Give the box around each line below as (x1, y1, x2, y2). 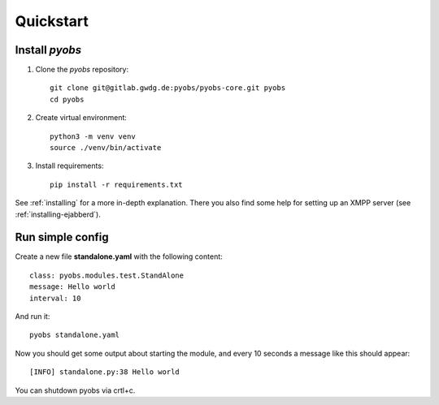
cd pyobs (50, 94, 85, 104)
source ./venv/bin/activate (50, 143, 162, 153)
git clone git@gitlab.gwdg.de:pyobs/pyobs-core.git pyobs (50, 84, 286, 93)
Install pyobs (15, 43, 82, 57)
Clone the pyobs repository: (35, 65, 129, 75)
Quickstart (15, 12, 89, 30)
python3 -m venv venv (50, 131, 136, 141)
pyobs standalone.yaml (29, 330, 120, 340)
